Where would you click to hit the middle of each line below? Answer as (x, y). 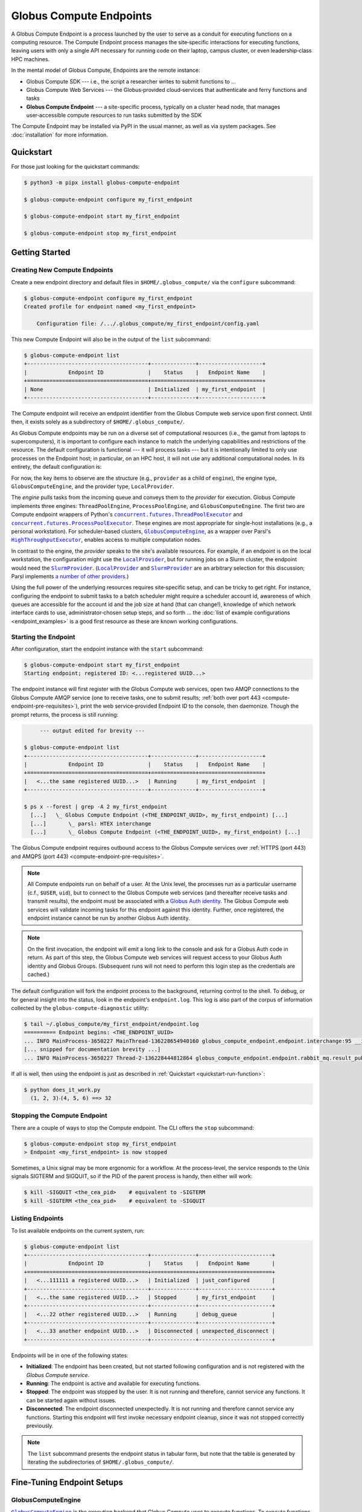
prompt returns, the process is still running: (65, 714)
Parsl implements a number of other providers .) (70, 576)
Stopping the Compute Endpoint (59, 1116)
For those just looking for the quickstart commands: (75, 166)
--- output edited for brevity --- (92, 731)
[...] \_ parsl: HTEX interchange (91, 823)
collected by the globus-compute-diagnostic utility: (80, 1008)
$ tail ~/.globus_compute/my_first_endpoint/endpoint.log (111, 1024)
